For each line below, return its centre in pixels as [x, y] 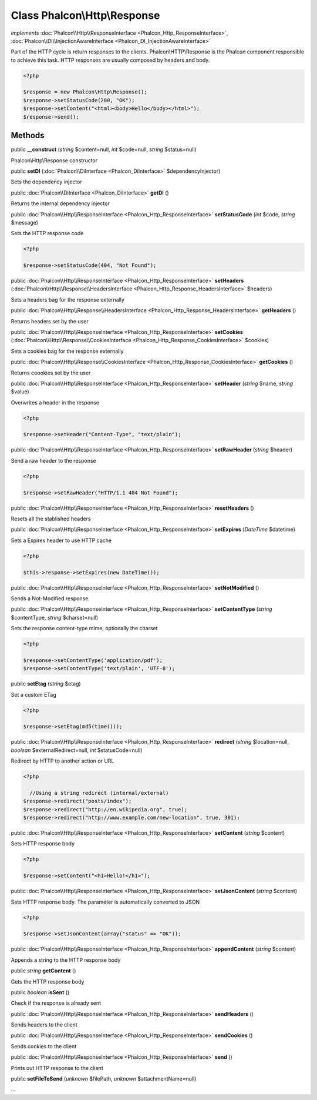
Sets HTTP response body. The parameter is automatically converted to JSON [105, 902]
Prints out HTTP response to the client [57, 1068]
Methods [28, 136]
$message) [24, 222]
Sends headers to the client [44, 1025]
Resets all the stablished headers [51, 519]
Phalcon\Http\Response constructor [54, 160]
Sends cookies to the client [44, 1046]
